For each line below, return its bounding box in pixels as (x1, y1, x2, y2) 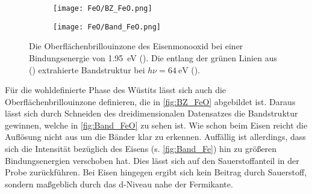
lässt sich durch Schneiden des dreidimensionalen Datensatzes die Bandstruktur (5, 107, 298, 120)
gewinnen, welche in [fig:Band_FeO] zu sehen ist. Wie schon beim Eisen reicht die (5, 118, 308, 131)
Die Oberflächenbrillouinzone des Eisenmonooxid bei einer (29, 40, 243, 52)
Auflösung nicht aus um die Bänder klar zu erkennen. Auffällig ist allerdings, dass (5, 130, 306, 143)
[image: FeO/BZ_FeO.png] (53, 4, 152, 13)
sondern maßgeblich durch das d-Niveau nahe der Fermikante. (5, 177, 233, 190)
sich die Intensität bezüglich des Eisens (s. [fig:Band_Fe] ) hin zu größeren (5, 142, 277, 155)
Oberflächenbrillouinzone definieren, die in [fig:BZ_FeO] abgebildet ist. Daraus (5, 95, 296, 108)
